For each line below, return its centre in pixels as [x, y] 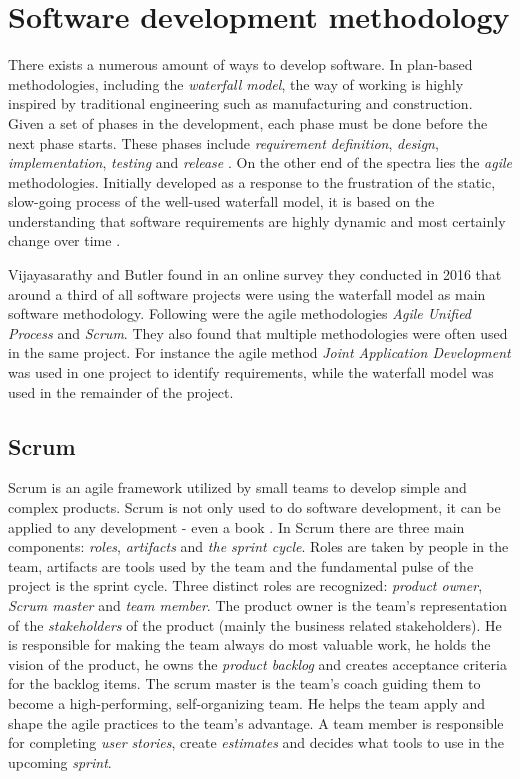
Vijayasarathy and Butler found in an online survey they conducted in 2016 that [255, 274]
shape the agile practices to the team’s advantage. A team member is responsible [256, 722]
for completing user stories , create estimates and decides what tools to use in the [256, 742]
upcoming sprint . [60, 761]
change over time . [64, 240]
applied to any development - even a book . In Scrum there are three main [236, 526]
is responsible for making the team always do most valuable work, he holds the [249, 644]
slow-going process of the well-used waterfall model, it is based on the [221, 201]
